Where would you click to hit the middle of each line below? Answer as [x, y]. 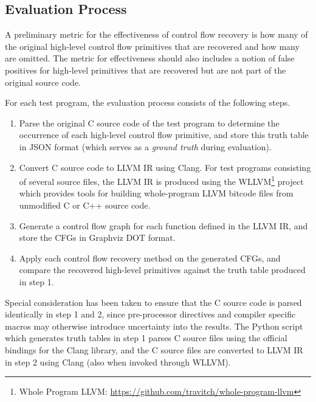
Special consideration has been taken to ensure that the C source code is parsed [153, 302]
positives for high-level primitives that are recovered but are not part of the [146, 70]
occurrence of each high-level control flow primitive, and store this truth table [164, 135]
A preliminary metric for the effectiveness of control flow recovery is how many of [156, 34]
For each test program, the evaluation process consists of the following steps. [148, 102]
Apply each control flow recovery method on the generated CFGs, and [150, 258]
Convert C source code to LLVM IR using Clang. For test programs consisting [165, 167]
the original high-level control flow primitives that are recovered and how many [152, 46]
